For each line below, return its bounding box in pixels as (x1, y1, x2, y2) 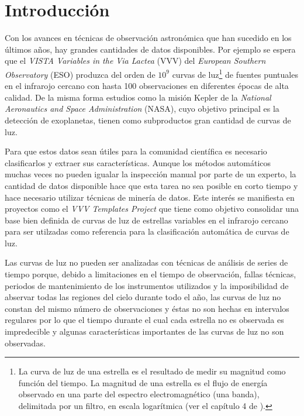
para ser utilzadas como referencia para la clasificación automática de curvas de (5, 225, 289, 238)
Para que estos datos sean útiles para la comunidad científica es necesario (5, 145, 267, 157)
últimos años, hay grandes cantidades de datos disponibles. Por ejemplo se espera (5, 43, 296, 55)
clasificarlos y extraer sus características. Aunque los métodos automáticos (5, 156, 271, 169)
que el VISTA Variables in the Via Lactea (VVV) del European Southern (5, 54, 266, 67)
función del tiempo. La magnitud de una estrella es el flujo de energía (18, 376, 268, 389)
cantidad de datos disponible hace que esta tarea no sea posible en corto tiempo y (5, 179, 298, 191)
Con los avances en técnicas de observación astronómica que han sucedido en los (5, 32, 292, 44)
